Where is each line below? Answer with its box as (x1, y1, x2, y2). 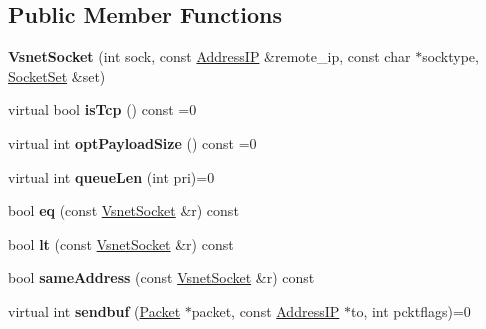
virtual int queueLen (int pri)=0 (8, 166, 215, 187)
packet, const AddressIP (191, 300, 340, 321)
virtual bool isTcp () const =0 (8, 99, 197, 120)
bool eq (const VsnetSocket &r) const (8, 200, 239, 221)
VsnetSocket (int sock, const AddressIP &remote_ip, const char (8, 46, 411, 67)
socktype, (422, 46, 479, 67)
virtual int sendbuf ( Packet (8, 300, 181, 321)
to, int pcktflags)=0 (350, 300, 471, 321)
